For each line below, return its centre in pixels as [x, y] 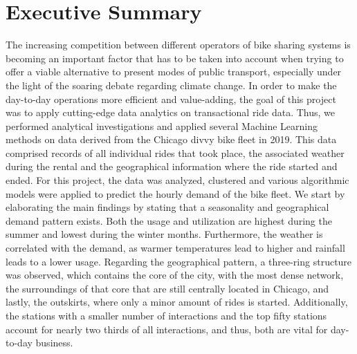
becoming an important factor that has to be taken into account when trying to [175, 58]
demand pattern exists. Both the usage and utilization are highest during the [169, 220]
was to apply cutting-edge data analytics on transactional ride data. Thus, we [170, 112]
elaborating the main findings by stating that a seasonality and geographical [167, 207]
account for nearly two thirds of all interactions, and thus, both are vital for [167, 329]
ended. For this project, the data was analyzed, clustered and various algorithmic [177, 180]
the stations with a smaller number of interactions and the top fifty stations [166, 315]
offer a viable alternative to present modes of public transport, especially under [174, 72]
